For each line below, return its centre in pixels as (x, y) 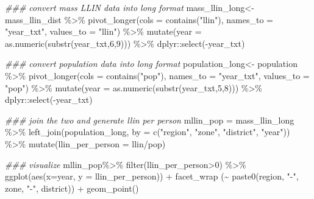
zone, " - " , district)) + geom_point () (72, 188)
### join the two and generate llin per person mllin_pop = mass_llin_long (150, 120)
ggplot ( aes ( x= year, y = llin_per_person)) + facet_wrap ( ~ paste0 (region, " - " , (152, 176)
